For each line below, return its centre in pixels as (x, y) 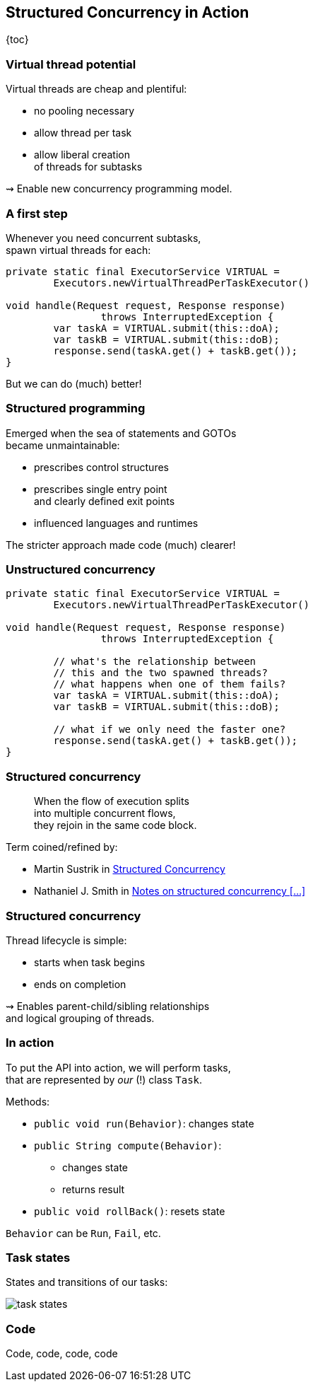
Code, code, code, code (62, 1354)
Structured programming (76, 408)
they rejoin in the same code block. (116, 825)
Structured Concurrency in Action (128, 12)
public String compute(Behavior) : (128, 1145)
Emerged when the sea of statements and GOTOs (121, 433)
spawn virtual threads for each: (78, 250)
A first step (37, 213)
